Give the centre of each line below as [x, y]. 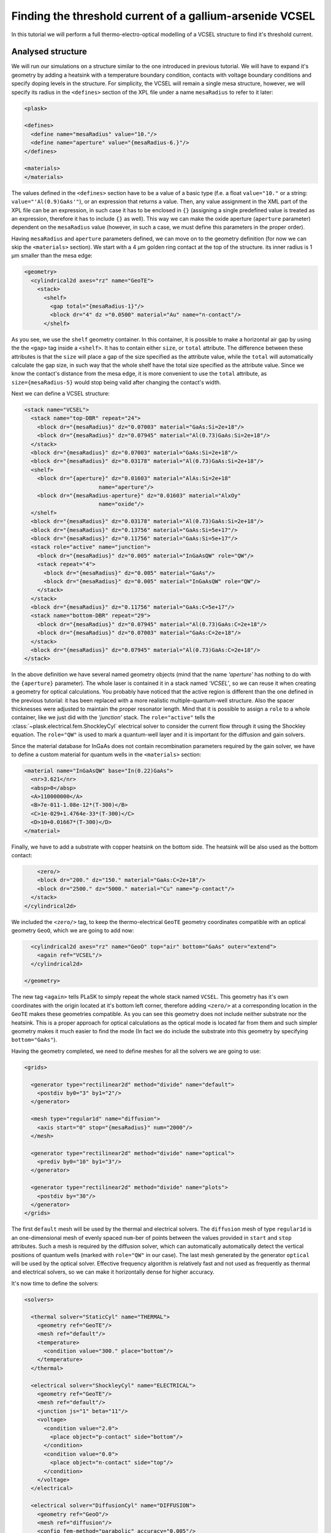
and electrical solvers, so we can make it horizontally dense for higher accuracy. [113, 1272]
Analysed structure [49, 52]
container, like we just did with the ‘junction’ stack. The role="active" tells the [113, 717]
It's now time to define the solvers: [55, 1283]
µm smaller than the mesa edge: [52, 256]
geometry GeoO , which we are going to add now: [73, 930]
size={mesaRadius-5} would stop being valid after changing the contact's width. [116, 382]
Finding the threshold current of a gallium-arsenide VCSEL [163, 16]
